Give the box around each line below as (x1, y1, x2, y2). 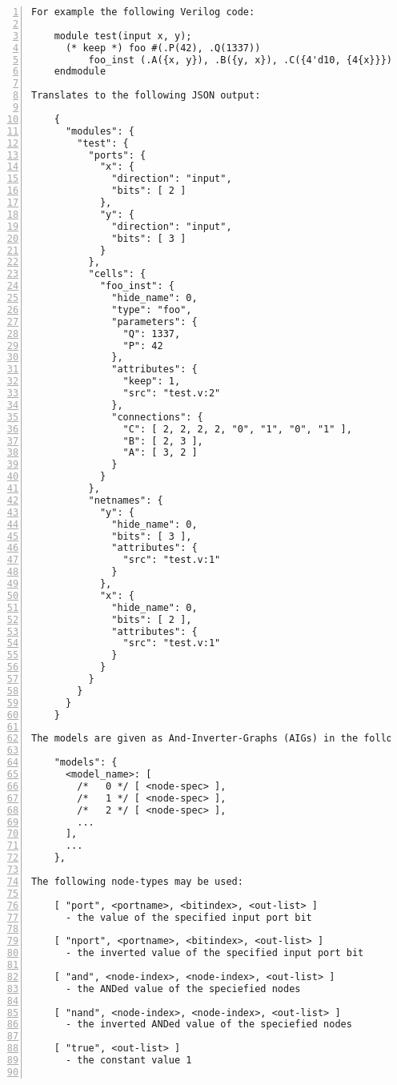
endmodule (54, 66, 106, 78)
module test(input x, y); (54, 30, 192, 42)
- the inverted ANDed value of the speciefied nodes (65, 1019, 352, 1031)
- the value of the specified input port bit (65, 911, 312, 923)
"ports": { (88, 149, 146, 161)
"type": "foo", (111, 303, 192, 315)
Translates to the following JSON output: (31, 90, 261, 102)
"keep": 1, (122, 376, 181, 388)
